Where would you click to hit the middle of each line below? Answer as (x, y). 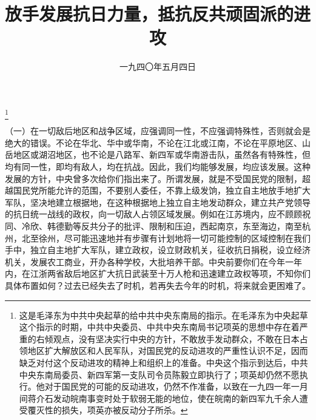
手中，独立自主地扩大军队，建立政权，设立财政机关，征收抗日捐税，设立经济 (158, 250)
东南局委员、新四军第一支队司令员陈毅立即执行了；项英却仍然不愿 (168, 374)
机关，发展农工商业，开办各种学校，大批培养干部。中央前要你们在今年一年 (153, 261)
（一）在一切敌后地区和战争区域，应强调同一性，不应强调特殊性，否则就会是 (158, 131)
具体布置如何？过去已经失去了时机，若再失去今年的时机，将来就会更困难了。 (158, 285)
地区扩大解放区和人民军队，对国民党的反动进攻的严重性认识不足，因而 (168, 351)
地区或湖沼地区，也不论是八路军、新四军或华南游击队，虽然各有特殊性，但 (162, 154)
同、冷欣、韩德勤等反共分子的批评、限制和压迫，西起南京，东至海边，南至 (153, 225)
